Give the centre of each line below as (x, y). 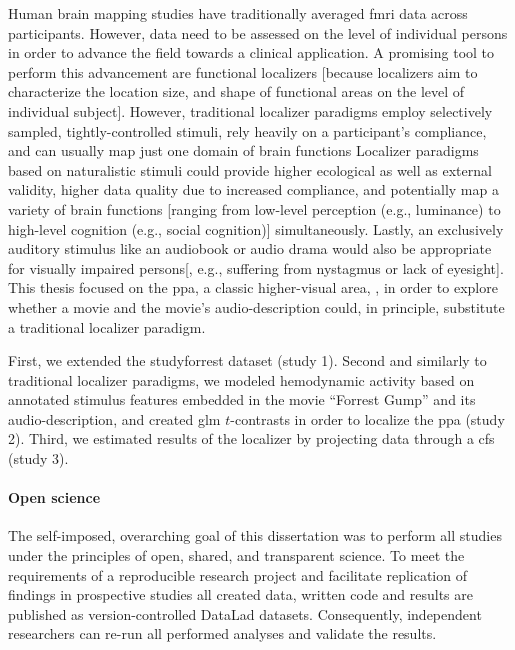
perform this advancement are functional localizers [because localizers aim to (243, 71)
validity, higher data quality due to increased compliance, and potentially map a (253, 189)
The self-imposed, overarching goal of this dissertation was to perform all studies (255, 535)
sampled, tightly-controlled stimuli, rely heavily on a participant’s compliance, (247, 130)
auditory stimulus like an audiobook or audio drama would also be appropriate (250, 248)
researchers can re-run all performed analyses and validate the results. (222, 633)
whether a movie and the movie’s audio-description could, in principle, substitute (256, 306)
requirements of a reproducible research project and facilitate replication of (237, 574)
